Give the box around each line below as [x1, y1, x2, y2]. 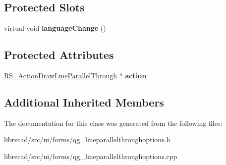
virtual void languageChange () [4, 23, 106, 33]
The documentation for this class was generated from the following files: [4, 117, 223, 128]
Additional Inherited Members [4, 94, 164, 110]
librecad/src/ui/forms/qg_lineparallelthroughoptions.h [4, 134, 170, 145]
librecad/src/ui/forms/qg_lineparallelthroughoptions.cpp [4, 151, 177, 161]
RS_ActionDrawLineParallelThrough [4, 70, 117, 80]
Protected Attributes [4, 47, 114, 62]
